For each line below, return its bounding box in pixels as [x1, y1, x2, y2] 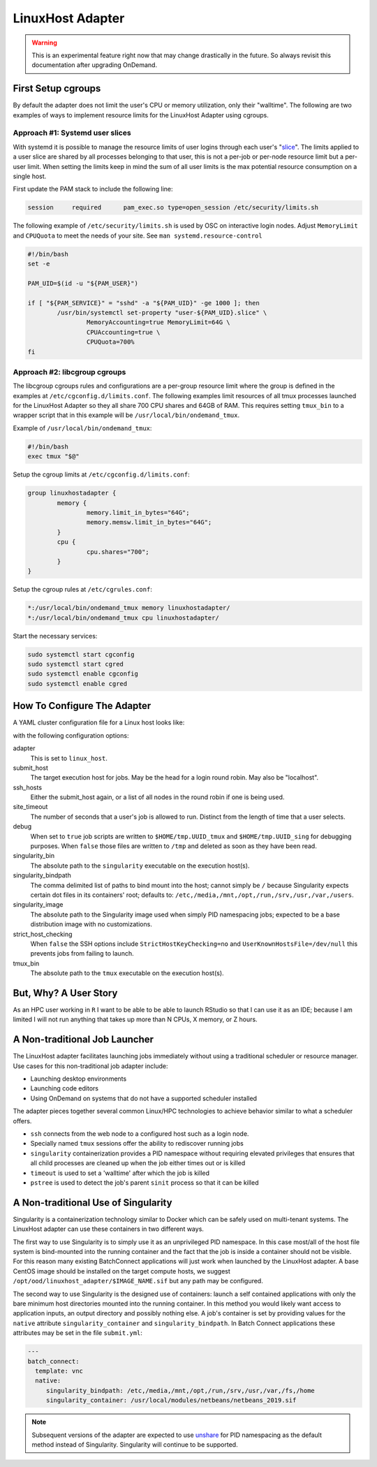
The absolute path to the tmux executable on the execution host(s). [30, 969, 224, 977]
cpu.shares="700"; [86, 548, 149, 555]
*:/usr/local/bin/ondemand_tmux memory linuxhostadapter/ [27, 604, 230, 612]
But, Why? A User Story [13, 987, 118, 999]
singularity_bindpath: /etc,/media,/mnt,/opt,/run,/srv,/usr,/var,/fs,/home [45, 1387, 316, 1394]
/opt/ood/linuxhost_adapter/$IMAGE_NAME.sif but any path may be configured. [13, 1277, 263, 1285]
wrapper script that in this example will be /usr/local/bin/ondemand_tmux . [13, 411, 240, 419]
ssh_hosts [13, 783, 42, 791]
